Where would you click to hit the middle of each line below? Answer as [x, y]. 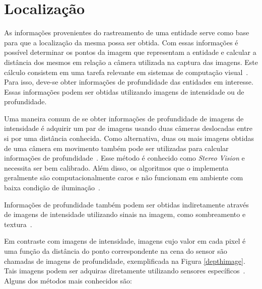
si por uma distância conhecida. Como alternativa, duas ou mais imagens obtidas [129, 138]
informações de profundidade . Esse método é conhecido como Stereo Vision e [124, 158]
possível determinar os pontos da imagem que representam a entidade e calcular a [130, 52]
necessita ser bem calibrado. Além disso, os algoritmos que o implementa [116, 167]
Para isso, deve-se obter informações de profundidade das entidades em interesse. [129, 82]
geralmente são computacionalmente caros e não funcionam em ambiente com [124, 177]
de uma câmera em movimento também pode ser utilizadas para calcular [116, 148]
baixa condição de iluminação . [52, 188]
